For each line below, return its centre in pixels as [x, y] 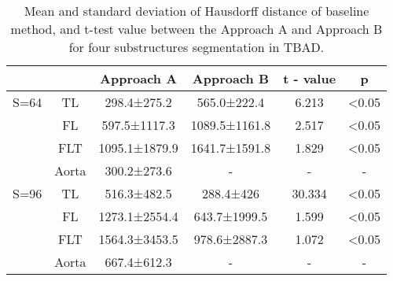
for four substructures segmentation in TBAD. [196, 47]
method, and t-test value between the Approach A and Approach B [196, 29]
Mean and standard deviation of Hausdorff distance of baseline [196, 11]
